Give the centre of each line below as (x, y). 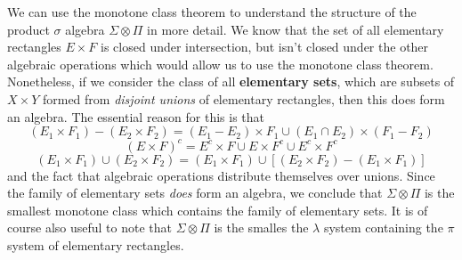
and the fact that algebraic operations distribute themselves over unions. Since (221, 175)
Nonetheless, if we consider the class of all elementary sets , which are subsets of (231, 81)
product (28, 29)
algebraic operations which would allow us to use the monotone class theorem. (220, 64)
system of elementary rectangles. (96, 245)
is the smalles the (261, 227)
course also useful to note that (89, 227)
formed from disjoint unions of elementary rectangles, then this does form (243, 98)
